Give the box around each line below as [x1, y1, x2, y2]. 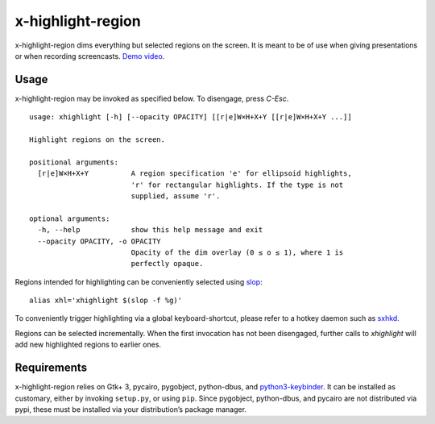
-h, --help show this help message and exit [37, 226, 263, 235]
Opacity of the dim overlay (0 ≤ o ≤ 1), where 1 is [130, 247, 344, 257]
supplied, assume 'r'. [130, 191, 221, 201]
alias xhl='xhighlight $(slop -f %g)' [29, 296, 183, 306]
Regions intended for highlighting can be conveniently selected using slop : [14, 276, 263, 286]
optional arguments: [29, 214, 110, 223]
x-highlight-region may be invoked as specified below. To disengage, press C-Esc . [14, 94, 289, 103]
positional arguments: [29, 157, 119, 167]
